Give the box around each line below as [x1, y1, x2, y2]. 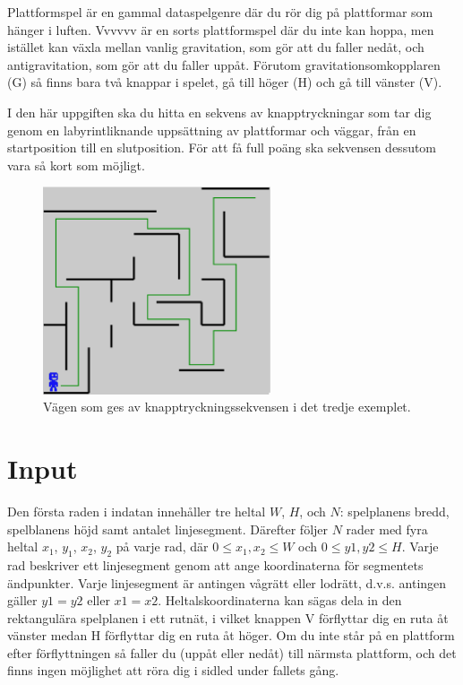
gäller [7, 591, 38, 610]
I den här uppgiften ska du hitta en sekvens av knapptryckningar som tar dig [7, 102, 432, 121]
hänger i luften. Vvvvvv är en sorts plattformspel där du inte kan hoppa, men [7, 20, 434, 39]
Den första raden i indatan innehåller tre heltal [7, 501, 266, 520]
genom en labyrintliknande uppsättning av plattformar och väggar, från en [7, 120, 416, 139]
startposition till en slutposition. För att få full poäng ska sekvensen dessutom [7, 138, 437, 157]
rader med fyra [346, 519, 428, 538]
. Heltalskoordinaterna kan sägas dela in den [158, 591, 402, 610]
